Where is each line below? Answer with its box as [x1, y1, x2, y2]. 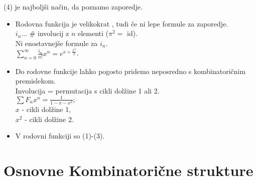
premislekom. [15, 75, 56, 86]
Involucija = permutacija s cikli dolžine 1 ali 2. [15, 85, 160, 95]
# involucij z [29, 28, 69, 38]
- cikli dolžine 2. [25, 113, 74, 124]
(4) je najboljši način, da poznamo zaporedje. [4, 1, 143, 11]
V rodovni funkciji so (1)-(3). [15, 130, 105, 141]
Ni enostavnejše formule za [15, 37, 98, 48]
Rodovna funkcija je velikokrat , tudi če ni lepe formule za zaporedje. [15, 18, 228, 28]
